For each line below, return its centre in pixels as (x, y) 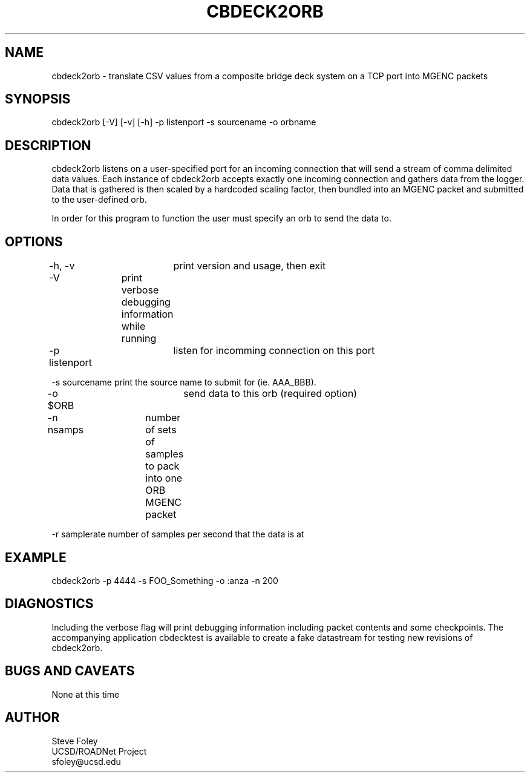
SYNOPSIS (38, 99)
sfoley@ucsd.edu (86, 761)
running (139, 339)
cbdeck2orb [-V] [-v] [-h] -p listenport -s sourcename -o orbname (184, 122)
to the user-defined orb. (99, 200)
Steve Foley (75, 741)
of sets (161, 430)
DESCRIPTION (48, 145)
